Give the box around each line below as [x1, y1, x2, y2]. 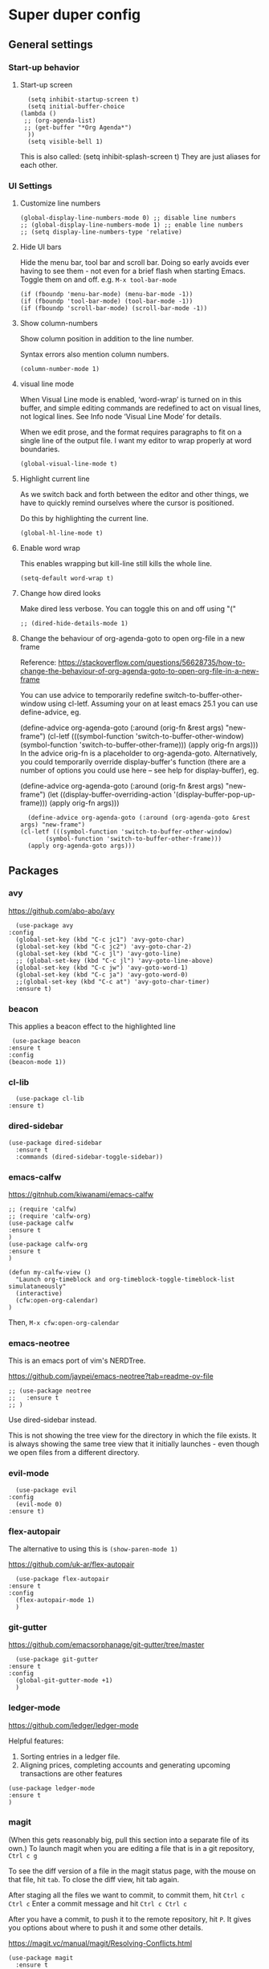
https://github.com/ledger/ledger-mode [8, 1720, 139, 1730]
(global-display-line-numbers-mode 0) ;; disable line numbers [19, 214, 237, 222]
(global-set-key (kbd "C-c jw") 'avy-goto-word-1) [15, 964, 189, 972]
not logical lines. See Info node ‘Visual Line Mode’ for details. [19, 412, 222, 422]
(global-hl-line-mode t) [19, 529, 104, 537]
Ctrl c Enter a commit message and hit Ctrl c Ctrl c [8, 1898, 187, 1908]
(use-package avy [15, 921, 74, 929]
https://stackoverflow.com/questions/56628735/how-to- [58, 658, 246, 667]
